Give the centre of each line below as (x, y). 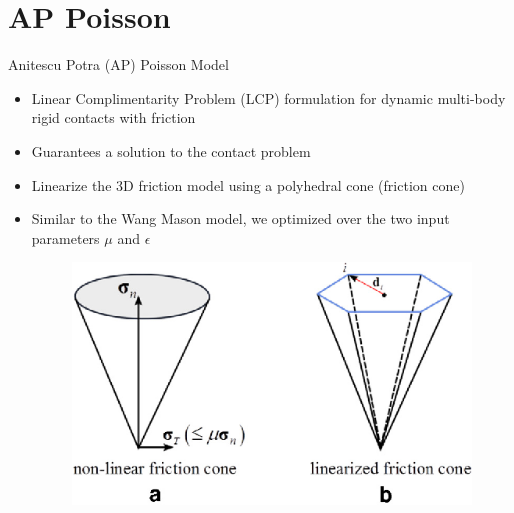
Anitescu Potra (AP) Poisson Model (118, 64)
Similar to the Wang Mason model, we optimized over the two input (240, 218)
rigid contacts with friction (113, 117)
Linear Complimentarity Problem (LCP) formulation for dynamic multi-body (268, 97)
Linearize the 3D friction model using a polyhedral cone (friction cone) (248, 184)
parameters (65, 237)
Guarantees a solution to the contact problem (171, 150)
